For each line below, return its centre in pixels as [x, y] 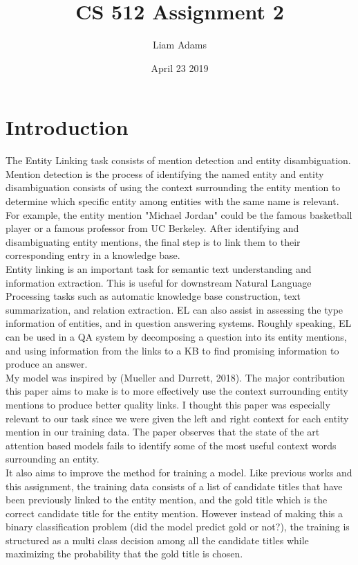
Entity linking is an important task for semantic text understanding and [159, 269]
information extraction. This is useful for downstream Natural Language [159, 282]
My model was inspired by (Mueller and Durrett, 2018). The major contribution [176, 377]
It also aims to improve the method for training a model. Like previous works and [179, 472]
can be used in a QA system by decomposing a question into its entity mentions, [176, 336]
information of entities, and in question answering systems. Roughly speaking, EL [179, 323]
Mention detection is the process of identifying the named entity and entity [165, 173]
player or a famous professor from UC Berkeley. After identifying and [152, 228]
